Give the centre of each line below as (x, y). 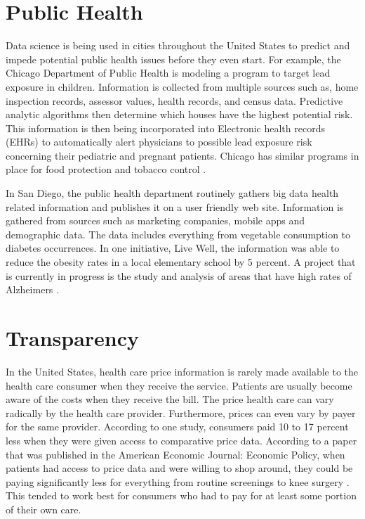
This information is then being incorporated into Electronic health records (165, 128)
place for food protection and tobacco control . (106, 169)
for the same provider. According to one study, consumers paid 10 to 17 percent (177, 427)
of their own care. (44, 509)
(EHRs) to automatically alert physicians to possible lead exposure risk (159, 142)
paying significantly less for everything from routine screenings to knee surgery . (178, 481)
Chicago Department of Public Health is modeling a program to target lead (168, 73)
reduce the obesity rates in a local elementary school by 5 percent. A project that (181, 262)
